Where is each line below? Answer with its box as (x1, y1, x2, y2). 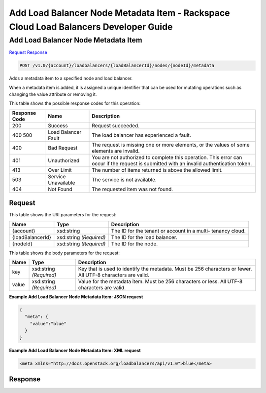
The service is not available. (92, 176, 157, 183)
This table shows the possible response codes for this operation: (9, 100, 141, 106)
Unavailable (48, 179, 75, 186)
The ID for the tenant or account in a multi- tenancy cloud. (111, 227, 246, 234)
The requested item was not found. (92, 186, 173, 193)
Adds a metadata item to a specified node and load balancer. (9, 76, 133, 81)
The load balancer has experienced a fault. (92, 131, 192, 138)
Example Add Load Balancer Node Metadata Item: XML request (9, 347, 141, 353)
